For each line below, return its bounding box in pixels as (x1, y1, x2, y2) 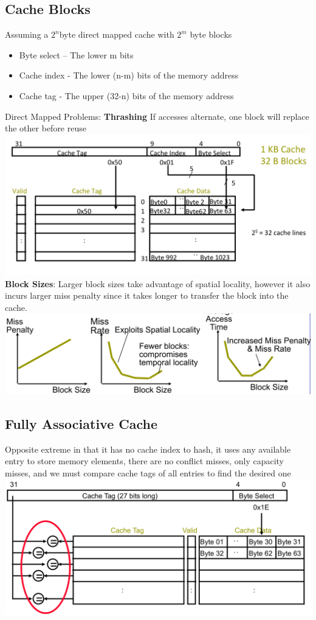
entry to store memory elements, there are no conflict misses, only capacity (5, 455, 284, 467)
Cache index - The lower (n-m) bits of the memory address (19, 69, 239, 82)
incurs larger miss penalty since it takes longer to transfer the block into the (5, 289, 289, 302)
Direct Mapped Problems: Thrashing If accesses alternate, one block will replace (5, 110, 309, 122)
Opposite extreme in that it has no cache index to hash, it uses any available (5, 442, 291, 455)
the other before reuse (5, 122, 86, 134)
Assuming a (5, 28, 49, 41)
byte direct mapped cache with (59, 28, 174, 41)
